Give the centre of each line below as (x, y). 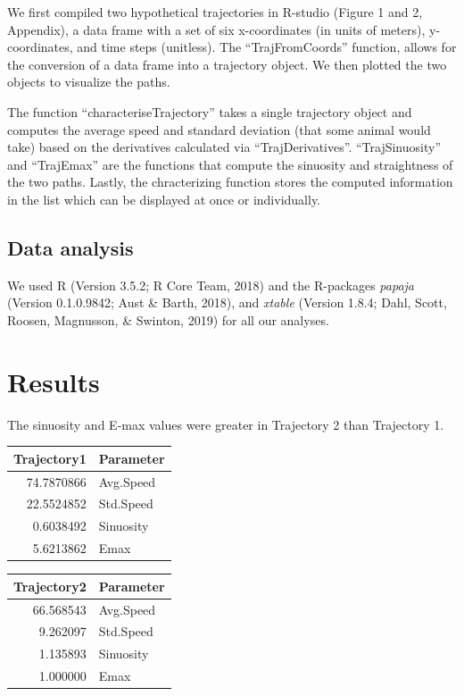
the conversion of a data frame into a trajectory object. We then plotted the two (227, 64)
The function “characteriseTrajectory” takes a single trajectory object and (210, 111)
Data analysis (70, 247)
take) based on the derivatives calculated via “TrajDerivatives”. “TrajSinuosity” (224, 147)
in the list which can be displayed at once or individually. (164, 199)
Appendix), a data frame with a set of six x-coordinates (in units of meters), (216, 29)
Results (54, 381)
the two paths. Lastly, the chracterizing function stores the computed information (230, 182)
